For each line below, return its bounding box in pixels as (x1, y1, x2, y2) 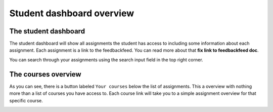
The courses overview (9, 70, 81, 79)
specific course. (9, 97, 43, 103)
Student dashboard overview (9, 8, 134, 19)
